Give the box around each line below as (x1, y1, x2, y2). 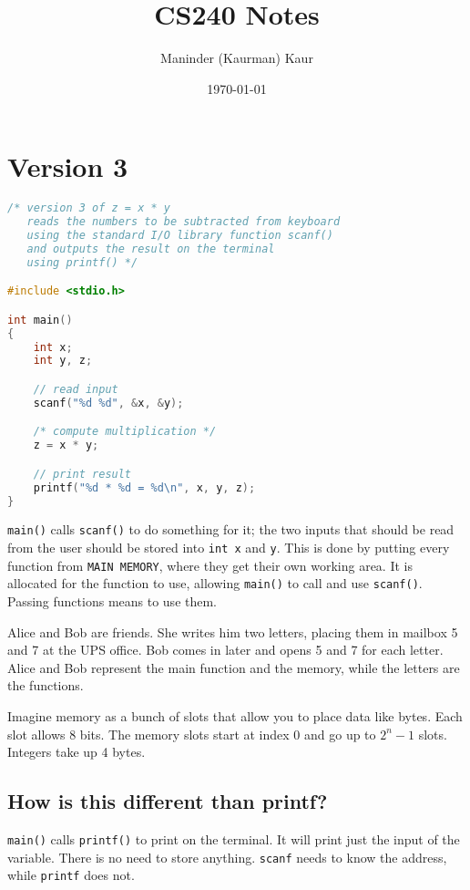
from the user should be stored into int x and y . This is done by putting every (7, 538, 450, 557)
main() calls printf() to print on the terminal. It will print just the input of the (7, 829, 460, 848)
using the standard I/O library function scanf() (26, 229, 333, 242)
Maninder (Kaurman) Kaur (160, 48, 313, 67)
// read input (33, 382, 118, 396)
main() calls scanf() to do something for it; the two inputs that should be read (7, 520, 455, 539)
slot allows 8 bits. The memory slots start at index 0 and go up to (7, 724, 376, 743)
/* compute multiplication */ (33, 425, 217, 439)
